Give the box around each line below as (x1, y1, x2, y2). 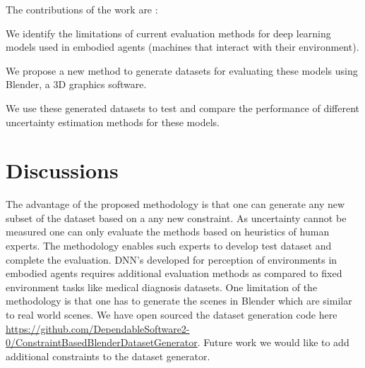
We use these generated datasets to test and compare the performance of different (6, 100, 360, 115)
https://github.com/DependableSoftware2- (6, 321, 190, 336)
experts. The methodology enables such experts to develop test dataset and (6, 238, 332, 253)
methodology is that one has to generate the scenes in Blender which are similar (6, 293, 352, 308)
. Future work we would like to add (197, 335, 349, 350)
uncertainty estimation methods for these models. (6, 114, 220, 129)
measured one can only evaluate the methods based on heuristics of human (6, 224, 330, 239)
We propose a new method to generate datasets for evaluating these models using (6, 63, 358, 78)
